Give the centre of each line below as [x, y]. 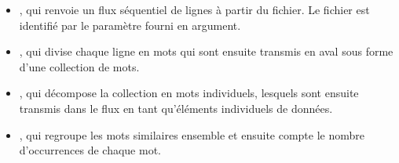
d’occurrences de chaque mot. [90, 150]
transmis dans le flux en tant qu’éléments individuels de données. [176, 108]
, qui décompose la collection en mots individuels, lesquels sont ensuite [189, 93]
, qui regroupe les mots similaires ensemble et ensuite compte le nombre [192, 134]
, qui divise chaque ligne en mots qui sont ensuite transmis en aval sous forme [206, 51]
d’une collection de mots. [79, 66]
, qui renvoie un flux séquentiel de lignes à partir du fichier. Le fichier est [194, 9]
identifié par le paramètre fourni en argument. [130, 25]
